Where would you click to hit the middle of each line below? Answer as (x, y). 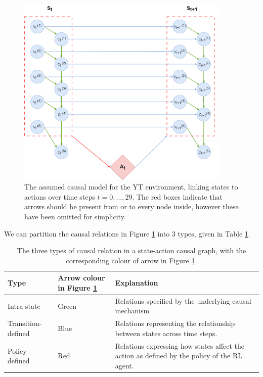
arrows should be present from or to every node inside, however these (131, 206)
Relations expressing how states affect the (180, 345)
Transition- (25, 323)
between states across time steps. (166, 333)
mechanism (132, 311)
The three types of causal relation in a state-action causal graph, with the (131, 250)
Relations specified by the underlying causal (183, 300)
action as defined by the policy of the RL (179, 356)
